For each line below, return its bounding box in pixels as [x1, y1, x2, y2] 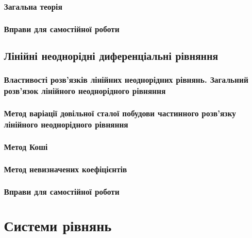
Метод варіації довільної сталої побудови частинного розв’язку [4, 107, 236, 119]
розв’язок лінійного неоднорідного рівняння [4, 85, 166, 97]
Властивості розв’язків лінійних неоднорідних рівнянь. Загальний [4, 73, 249, 86]
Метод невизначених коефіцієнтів [4, 163, 127, 175]
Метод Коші [4, 140, 48, 152]
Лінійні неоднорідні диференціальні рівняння [4, 48, 218, 63]
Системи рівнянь [4, 215, 112, 235]
